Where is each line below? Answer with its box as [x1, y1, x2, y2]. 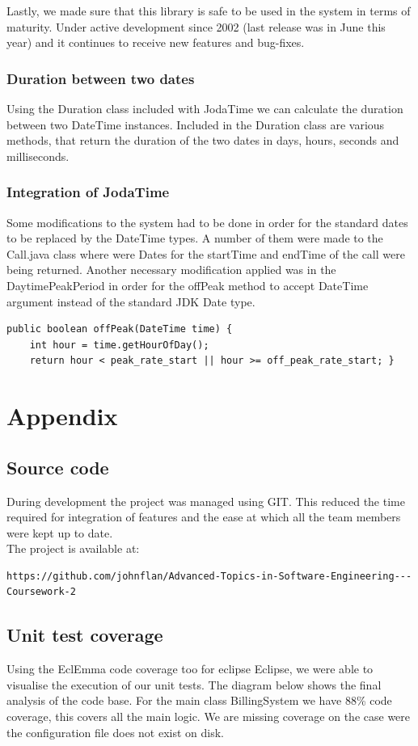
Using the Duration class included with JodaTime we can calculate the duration [6, 100, 403, 116]
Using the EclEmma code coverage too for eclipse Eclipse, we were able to [6, 660, 374, 677]
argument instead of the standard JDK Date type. [6, 293, 255, 310]
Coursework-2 [6, 586, 76, 598]
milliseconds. [6, 147, 70, 164]
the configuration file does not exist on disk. [6, 723, 225, 740]
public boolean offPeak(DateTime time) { [6, 323, 233, 335]
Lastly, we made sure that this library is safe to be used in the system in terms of [6, 2, 411, 19]
